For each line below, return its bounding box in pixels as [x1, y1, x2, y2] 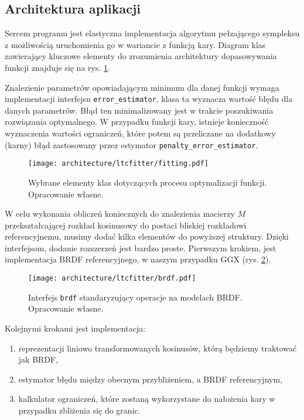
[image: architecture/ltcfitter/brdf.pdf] [28, 274, 196, 283]
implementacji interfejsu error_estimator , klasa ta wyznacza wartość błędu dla [5, 93, 293, 105]
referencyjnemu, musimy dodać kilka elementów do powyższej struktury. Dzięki [5, 230, 289, 243]
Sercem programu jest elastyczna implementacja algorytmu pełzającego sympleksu [5, 27, 300, 39]
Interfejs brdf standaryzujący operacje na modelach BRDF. [28, 291, 242, 303]
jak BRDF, [18, 353, 59, 366]
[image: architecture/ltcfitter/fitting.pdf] [28, 159, 209, 168]
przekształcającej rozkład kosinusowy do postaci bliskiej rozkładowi [5, 218, 247, 231]
